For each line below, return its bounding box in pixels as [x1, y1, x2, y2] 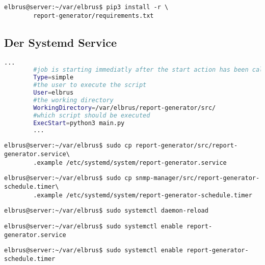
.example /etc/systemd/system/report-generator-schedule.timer [33, 191, 252, 199]
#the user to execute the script [33, 81, 147, 89]
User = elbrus [33, 89, 74, 97]
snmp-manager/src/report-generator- [135, 174, 260, 182]
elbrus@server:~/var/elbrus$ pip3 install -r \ [4, 4, 169, 11]
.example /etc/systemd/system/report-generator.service [33, 159, 227, 166]
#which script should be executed [33, 111, 150, 119]
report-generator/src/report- [135, 142, 238, 150]
